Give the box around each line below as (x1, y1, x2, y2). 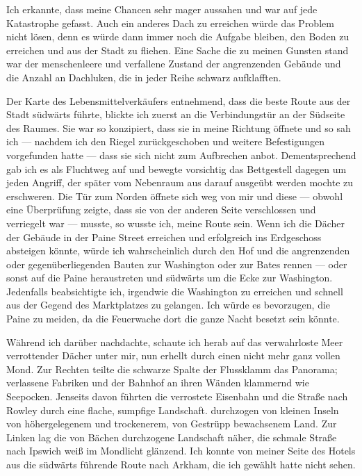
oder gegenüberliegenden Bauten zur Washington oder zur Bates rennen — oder (6, 256, 347, 271)
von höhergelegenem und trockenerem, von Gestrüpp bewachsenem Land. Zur (6, 416, 337, 431)
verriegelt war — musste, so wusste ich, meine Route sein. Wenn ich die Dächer (6, 215, 345, 230)
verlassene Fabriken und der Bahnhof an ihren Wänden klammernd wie (6, 375, 309, 390)
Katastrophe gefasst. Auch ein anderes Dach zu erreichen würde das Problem (6, 15, 334, 30)
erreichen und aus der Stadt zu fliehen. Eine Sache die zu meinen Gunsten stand (6, 42, 349, 57)
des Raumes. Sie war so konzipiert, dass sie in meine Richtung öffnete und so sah (6, 120, 351, 135)
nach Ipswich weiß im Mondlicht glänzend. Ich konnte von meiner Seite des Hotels (6, 443, 356, 458)
